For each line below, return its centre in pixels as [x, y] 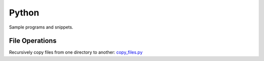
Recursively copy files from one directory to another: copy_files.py [76, 52]
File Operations [33, 41]
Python [24, 13]
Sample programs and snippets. [41, 27]
